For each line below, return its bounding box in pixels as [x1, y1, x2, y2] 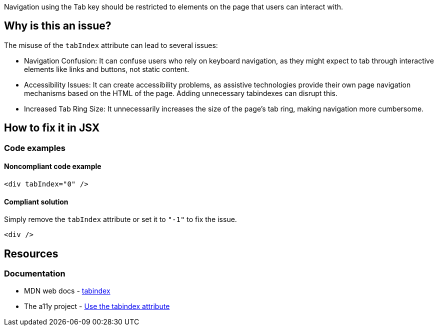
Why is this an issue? [4, 19, 111, 32]
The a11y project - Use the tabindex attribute [24, 302, 170, 311]
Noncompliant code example [4, 162, 101, 171]
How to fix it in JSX [4, 121, 100, 134]
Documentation [4, 268, 65, 278]
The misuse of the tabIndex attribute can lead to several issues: [4, 40, 218, 49]
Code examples [4, 142, 66, 153]
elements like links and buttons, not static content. [24, 64, 189, 73]
